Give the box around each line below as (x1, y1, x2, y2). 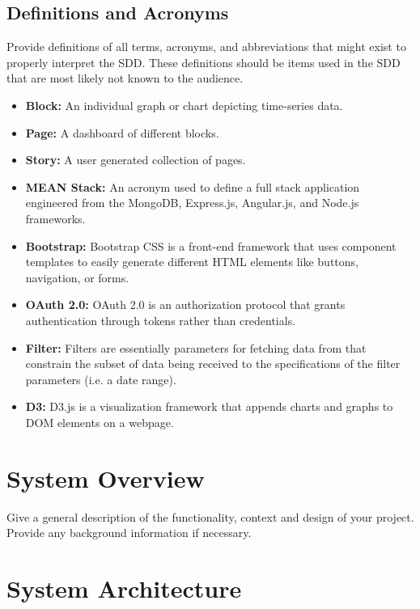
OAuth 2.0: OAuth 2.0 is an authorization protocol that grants (25, 296, 346, 313)
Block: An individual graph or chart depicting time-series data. (25, 96, 343, 113)
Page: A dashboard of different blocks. (25, 124, 219, 141)
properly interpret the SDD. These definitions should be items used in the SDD (6, 53, 401, 70)
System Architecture (6, 571, 242, 604)
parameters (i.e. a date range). (25, 370, 176, 387)
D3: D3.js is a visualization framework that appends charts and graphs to (25, 398, 393, 415)
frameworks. (25, 209, 86, 226)
